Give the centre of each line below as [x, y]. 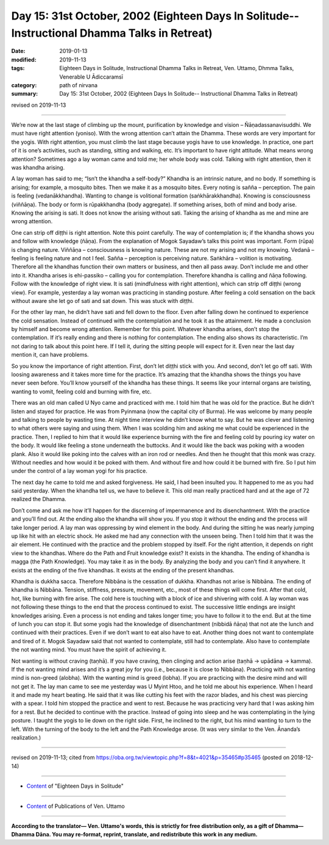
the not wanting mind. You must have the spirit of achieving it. [89, 650]
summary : [25, 94]
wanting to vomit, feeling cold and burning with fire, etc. [81, 391]
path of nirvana [78, 85]
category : [24, 85]
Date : [18, 51]
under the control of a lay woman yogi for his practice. [79, 471]
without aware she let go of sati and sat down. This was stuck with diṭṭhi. [103, 301]
